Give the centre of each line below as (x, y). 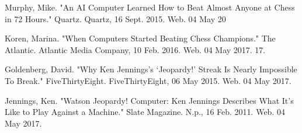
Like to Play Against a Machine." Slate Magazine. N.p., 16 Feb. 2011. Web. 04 (145, 112)
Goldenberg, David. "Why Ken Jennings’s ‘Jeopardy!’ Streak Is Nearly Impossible (151, 69)
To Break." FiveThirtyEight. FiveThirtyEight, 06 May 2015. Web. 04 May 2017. (148, 80)
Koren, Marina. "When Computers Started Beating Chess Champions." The (140, 38)
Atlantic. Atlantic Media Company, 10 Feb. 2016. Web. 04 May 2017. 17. (135, 49)
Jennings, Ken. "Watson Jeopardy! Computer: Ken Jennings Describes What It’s (149, 100)
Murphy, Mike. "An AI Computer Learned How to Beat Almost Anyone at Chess (150, 7)
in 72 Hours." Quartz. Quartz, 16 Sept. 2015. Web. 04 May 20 (115, 18)
